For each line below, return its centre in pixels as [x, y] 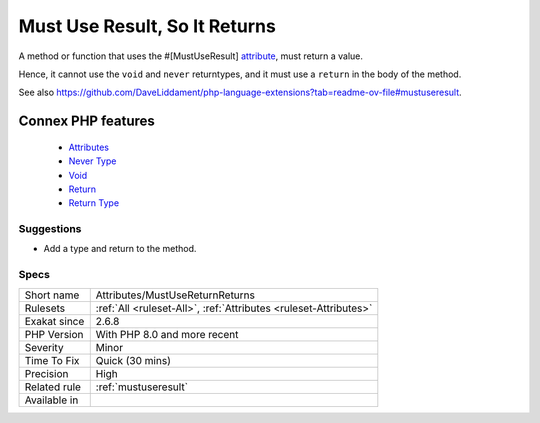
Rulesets [44, 308]
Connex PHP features [86, 121]
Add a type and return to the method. [120, 249]
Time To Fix [52, 360]
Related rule [53, 387]
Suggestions [50, 229]
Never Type [92, 161]
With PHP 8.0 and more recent [167, 334]
